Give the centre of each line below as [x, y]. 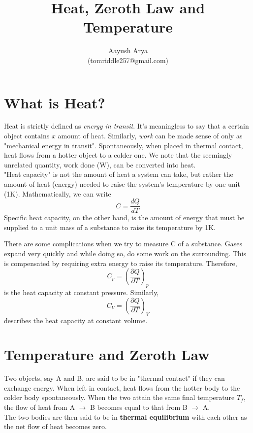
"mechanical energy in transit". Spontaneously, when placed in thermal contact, [124, 145]
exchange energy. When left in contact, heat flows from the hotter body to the [122, 387]
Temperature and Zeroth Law [107, 354]
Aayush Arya [128, 50]
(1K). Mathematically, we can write [58, 193]
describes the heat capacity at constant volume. [76, 320]
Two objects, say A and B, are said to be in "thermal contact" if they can [114, 378]
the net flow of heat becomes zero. [55, 426]
